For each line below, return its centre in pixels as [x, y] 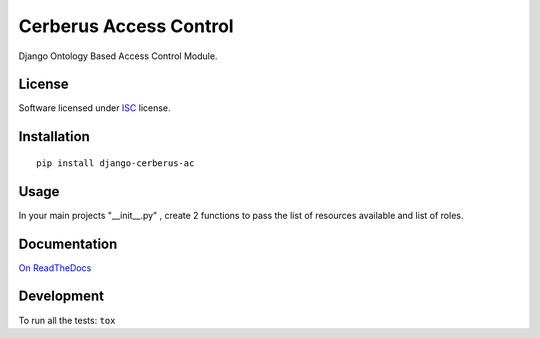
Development [61, 296]
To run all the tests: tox [67, 320]
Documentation [68, 243]
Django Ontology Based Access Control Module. [118, 56]
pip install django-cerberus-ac [115, 163]
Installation [54, 136]
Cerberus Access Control [126, 26]
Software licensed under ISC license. [94, 108]
